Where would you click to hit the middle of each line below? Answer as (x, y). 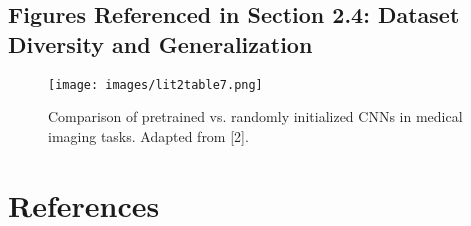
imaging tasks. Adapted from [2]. (148, 135)
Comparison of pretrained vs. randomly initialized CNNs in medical (255, 116)
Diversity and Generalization (160, 43)
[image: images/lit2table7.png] (155, 84)
